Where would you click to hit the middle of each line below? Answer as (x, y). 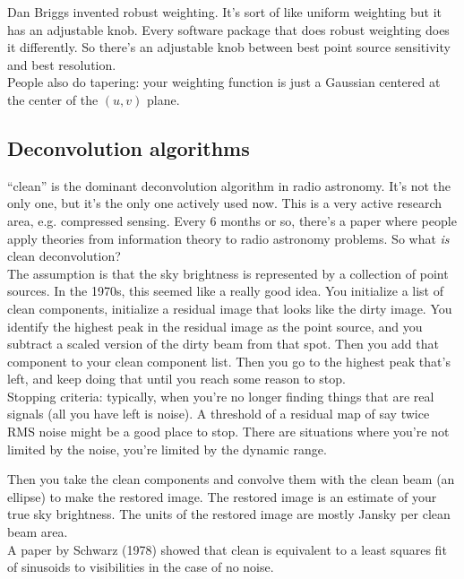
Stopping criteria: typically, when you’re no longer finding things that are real (221, 396)
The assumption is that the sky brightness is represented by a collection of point (228, 273)
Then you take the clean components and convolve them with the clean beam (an (231, 479)
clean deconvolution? (64, 256)
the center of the (53, 99)
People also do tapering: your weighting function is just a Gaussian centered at (224, 82)
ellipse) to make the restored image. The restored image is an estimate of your (222, 496)
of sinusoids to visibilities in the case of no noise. (141, 567)
